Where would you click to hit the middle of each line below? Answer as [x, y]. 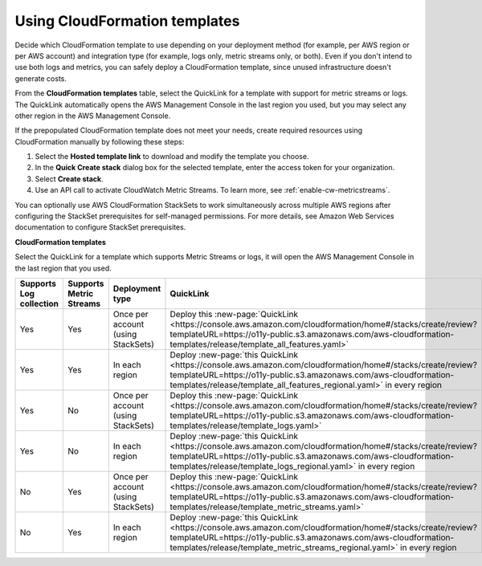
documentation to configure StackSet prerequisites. [100, 227]
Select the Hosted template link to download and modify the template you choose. [172, 157]
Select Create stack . [69, 179]
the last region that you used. [63, 268]
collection [39, 303]
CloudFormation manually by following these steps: [100, 141]
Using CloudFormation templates [127, 21]
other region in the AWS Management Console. [93, 116]
